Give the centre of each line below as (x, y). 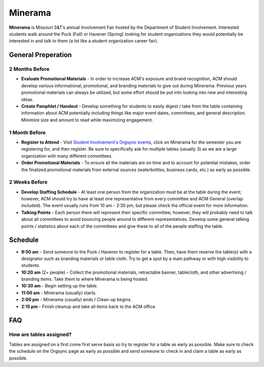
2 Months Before (29, 69)
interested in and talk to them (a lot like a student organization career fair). (84, 41)
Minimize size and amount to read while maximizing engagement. (87, 120)
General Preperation (40, 55)
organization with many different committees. (67, 156)
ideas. (27, 99)
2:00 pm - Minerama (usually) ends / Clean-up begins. (77, 300)
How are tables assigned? (40, 335)
